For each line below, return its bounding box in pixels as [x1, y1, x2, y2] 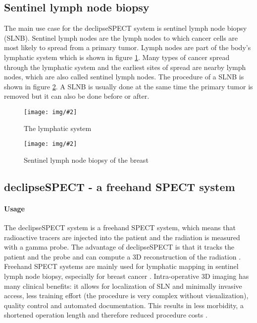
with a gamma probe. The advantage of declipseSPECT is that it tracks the [4, 242, 235, 252]
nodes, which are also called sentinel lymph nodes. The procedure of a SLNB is [4, 71, 244, 82]
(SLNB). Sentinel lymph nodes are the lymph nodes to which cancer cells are [4, 32, 238, 43]
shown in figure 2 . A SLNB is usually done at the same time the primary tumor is [4, 81, 253, 91]
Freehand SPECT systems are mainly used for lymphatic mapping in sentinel [4, 261, 239, 271]
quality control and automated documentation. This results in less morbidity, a [4, 300, 244, 310]
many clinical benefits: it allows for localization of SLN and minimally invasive [4, 280, 242, 291]
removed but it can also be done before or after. [4, 91, 150, 101]
